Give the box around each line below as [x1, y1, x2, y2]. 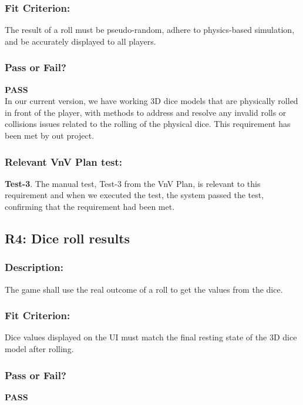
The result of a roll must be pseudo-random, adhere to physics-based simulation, [5, 24, 295, 36]
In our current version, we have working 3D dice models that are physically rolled [5, 95, 298, 107]
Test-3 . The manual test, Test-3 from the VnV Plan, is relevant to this [5, 177, 261, 189]
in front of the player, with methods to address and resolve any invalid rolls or [5, 106, 287, 118]
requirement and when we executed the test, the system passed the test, [5, 189, 264, 201]
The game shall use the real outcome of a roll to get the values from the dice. [5, 283, 283, 295]
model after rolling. [5, 343, 74, 354]
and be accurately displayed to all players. [5, 35, 156, 47]
